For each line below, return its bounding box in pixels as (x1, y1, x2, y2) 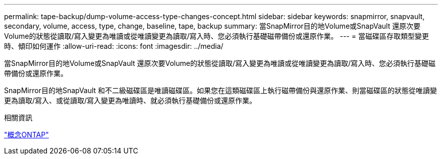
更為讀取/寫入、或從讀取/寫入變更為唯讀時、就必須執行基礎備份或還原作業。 (4, 96, 257, 105)
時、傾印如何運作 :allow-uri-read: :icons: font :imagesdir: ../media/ (4, 42, 224, 50)
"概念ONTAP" (4, 130, 49, 139)
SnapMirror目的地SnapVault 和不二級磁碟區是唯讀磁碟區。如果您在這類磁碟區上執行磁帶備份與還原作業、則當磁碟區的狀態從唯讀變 (4, 86, 437, 95)
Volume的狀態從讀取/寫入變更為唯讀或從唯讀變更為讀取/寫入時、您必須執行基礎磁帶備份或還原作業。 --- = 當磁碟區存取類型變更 (4, 32, 429, 40)
